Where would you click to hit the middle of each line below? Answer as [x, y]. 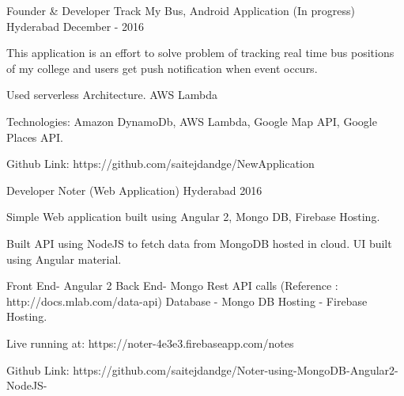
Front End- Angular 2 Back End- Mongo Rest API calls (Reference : [172, 286]
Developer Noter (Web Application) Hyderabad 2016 [134, 190]
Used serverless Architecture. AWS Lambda [112, 95]
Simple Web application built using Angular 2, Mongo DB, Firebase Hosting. [193, 217]
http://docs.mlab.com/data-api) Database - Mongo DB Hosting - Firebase [187, 301]
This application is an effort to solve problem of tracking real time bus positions [200, 53]
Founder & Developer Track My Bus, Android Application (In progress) [181, 10]
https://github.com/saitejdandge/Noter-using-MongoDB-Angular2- [236, 369]
